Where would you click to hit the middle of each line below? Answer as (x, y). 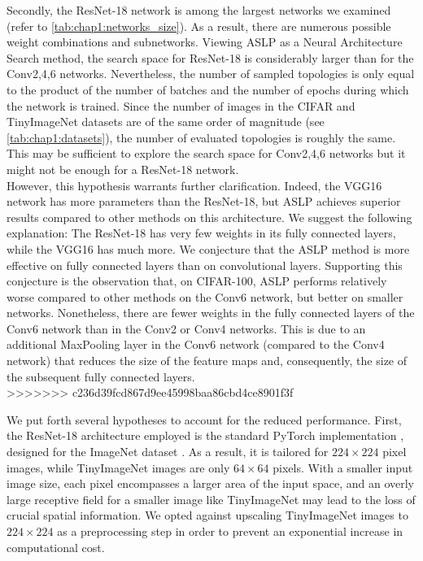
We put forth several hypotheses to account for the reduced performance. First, (204, 419)
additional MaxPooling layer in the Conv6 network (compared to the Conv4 (196, 344)
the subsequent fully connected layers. (101, 376)
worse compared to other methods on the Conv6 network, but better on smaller (205, 296)
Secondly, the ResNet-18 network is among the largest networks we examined (199, 10)
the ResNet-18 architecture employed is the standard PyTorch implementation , (205, 435)
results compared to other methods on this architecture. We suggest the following (209, 217)
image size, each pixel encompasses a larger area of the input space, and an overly (210, 483)
